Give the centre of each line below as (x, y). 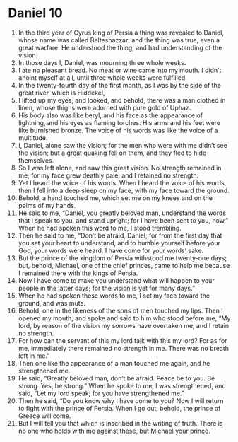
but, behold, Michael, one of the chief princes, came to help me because (124, 265)
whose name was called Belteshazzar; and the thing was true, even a (119, 40)
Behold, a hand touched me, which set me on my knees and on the (115, 198)
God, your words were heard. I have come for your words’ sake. (111, 250)
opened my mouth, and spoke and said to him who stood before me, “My (124, 318)
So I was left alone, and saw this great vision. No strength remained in (120, 168)
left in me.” (34, 356)
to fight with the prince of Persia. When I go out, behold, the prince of (119, 408)
